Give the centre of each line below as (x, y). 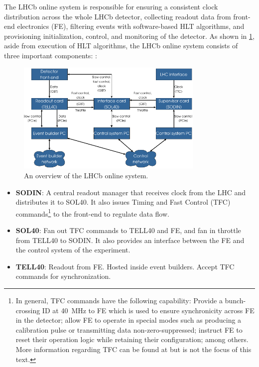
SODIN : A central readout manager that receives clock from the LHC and (131, 192)
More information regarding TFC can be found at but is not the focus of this (133, 349)
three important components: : (51, 55)
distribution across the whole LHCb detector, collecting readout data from (118, 16)
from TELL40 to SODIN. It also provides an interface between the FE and (130, 240)
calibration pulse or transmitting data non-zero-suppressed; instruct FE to (129, 329)
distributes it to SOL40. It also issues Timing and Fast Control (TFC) (123, 202)
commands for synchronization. (63, 276)
